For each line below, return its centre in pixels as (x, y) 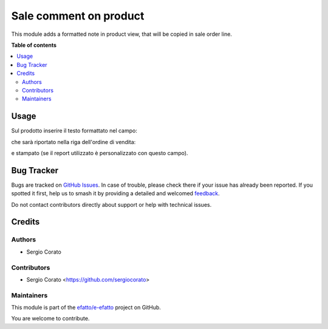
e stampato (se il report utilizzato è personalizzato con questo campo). (100, 153)
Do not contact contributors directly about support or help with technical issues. (111, 204)
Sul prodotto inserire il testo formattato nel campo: (74, 131)
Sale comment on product (78, 16)
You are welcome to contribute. (50, 319)
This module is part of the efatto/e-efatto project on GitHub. (86, 308)
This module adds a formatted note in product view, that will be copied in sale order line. (121, 34)
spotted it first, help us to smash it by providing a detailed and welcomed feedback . (115, 193)
